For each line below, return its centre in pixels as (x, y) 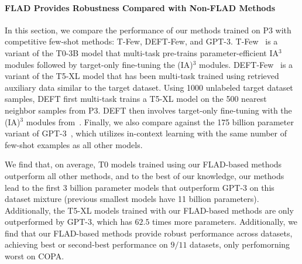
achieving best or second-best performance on (86, 244)
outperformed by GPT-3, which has (68, 222)
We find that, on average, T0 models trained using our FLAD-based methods (143, 164)
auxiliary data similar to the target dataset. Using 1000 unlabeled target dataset (149, 87)
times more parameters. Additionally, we (225, 222)
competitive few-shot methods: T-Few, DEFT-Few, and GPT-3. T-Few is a (141, 41)
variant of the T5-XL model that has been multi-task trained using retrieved (142, 76)
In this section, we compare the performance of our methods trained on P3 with (148, 30)
